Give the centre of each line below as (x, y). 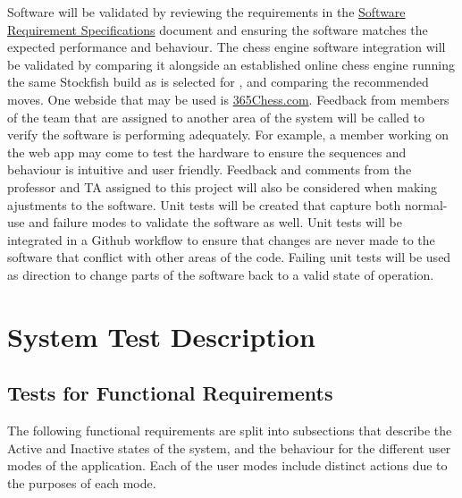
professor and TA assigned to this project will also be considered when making (222, 186)
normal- (426, 204)
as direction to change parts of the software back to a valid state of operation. (221, 274)
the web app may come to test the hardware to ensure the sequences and (207, 152)
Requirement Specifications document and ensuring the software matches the (218, 29)
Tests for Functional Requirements (170, 393)
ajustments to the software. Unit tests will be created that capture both (204, 204)
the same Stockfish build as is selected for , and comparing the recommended (218, 82)
